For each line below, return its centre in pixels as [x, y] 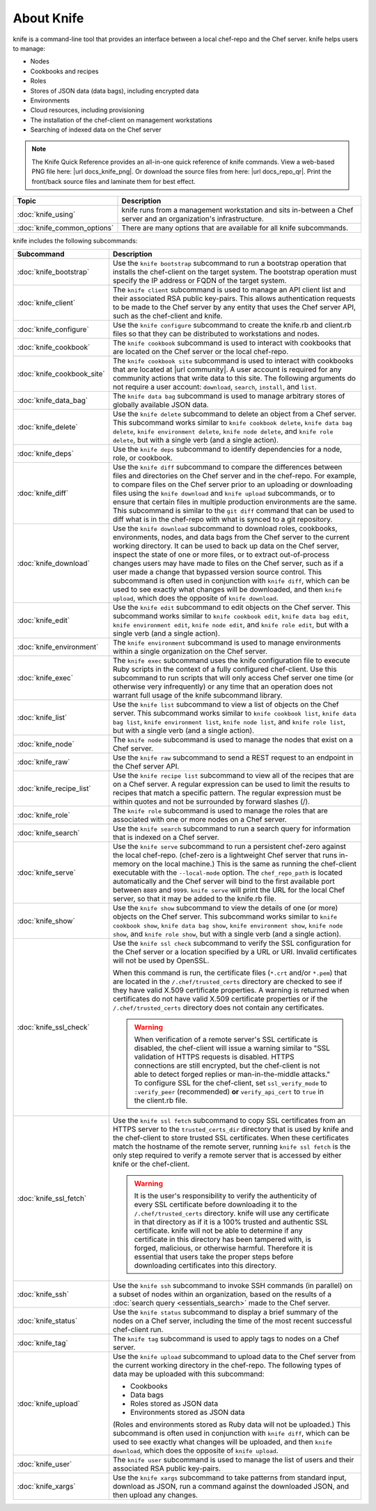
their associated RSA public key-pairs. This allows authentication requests [234, 298]
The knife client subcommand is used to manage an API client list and [229, 290]
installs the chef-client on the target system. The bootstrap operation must [235, 272]
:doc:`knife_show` [46, 921]
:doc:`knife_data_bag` [53, 401]
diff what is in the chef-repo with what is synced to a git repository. [222, 519]
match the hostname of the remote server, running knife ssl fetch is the [232, 1146]
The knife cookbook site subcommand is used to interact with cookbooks [233, 361]
